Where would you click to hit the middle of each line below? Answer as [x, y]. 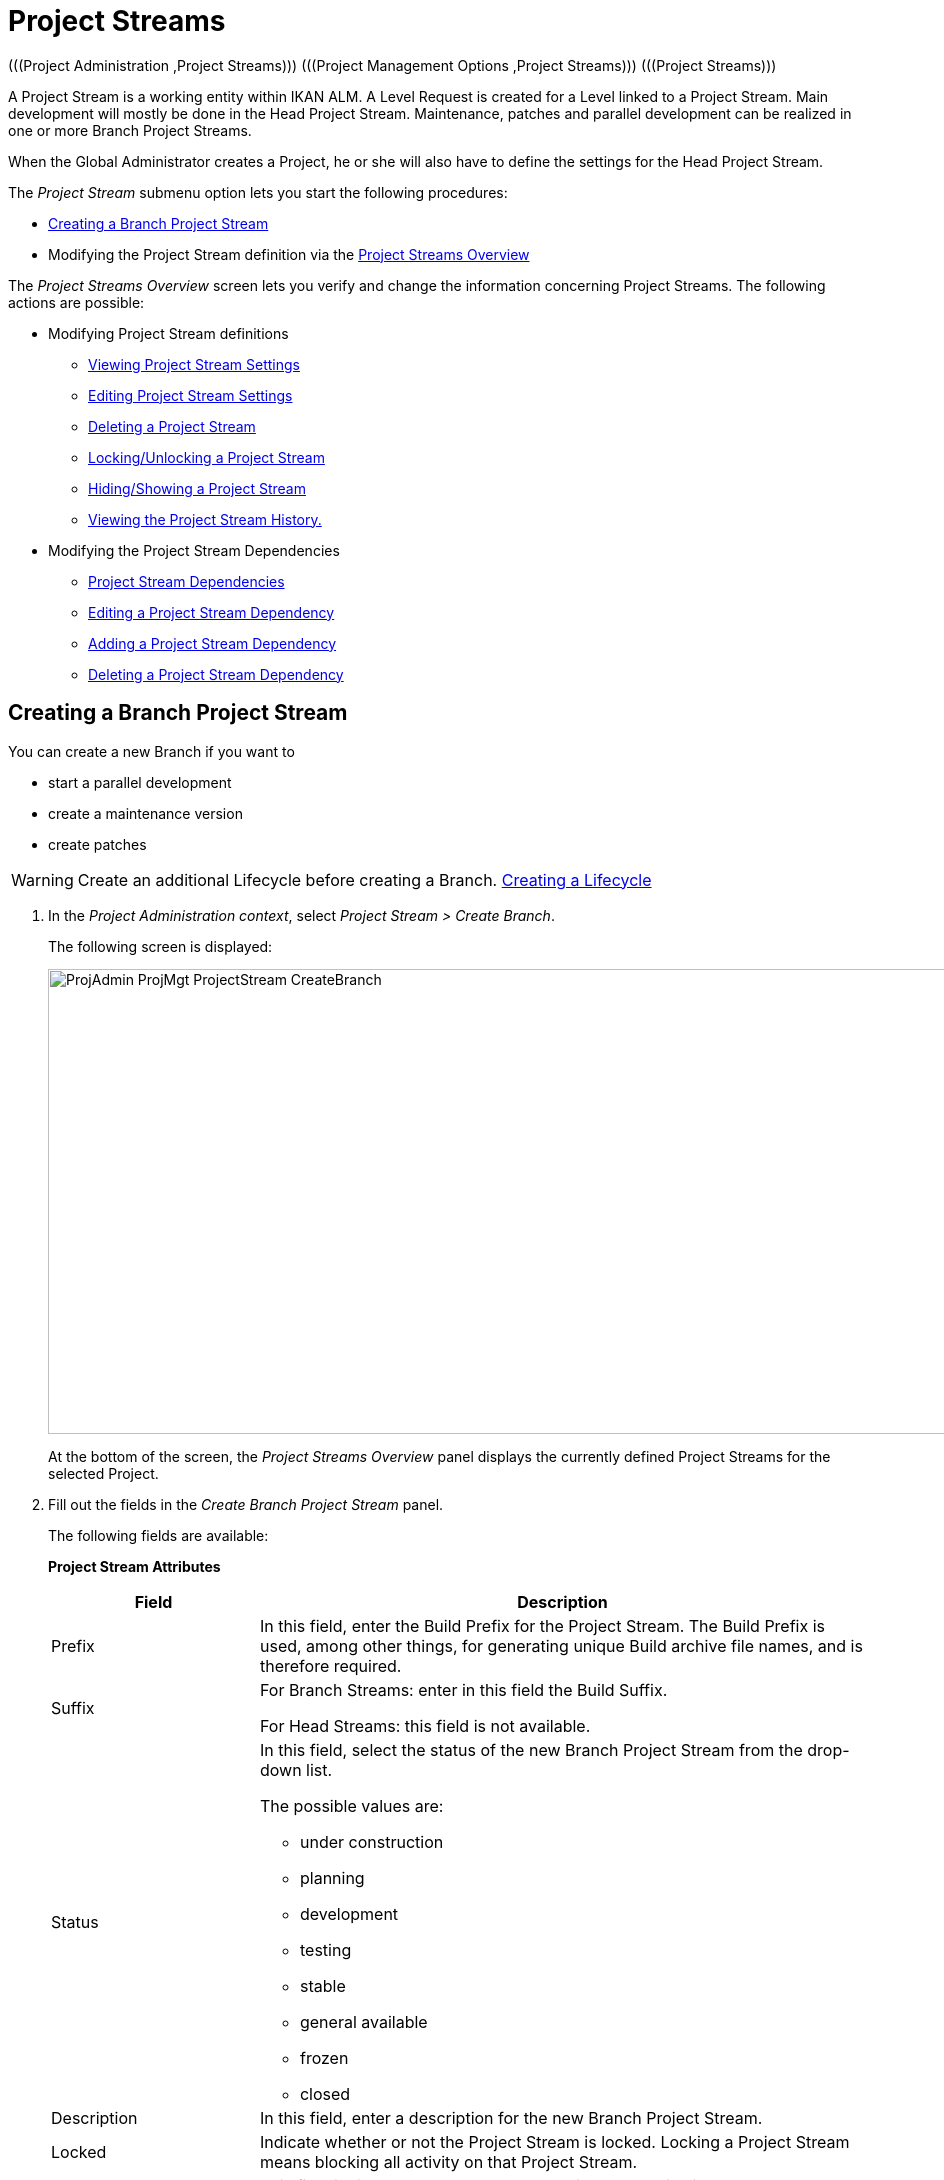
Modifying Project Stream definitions [168, 333]
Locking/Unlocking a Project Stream [206, 457]
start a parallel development [140, 782]
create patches [97, 844]
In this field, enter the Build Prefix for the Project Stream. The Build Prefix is [542, 1625]
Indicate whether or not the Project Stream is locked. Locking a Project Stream [554, 2141]
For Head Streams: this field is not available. [425, 1725]
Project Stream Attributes [134, 1566]
